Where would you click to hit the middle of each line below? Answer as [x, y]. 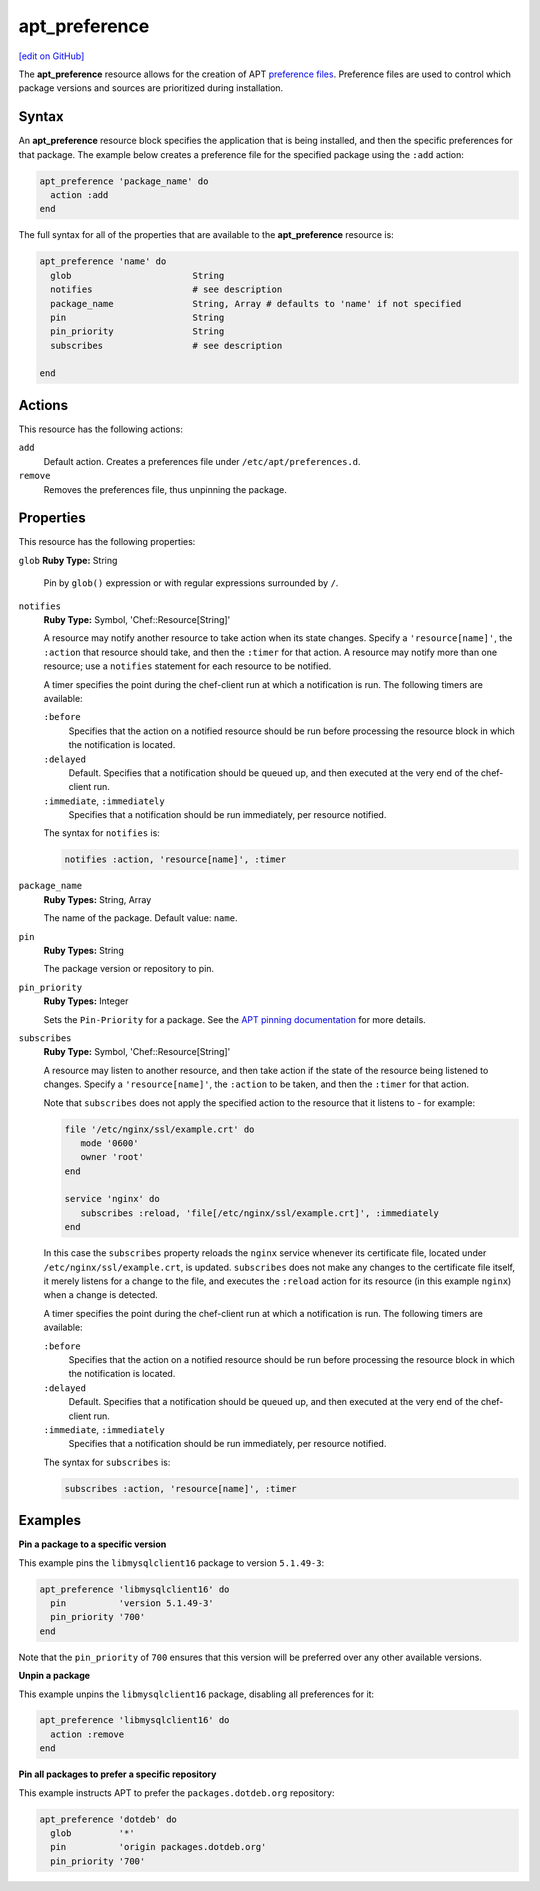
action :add [79, 195]
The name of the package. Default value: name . [140, 918]
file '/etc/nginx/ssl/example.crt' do [159, 1129]
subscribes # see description [166, 345]
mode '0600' [109, 1143]
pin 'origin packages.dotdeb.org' [158, 1847]
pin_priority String [137, 331]
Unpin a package [54, 1676]
